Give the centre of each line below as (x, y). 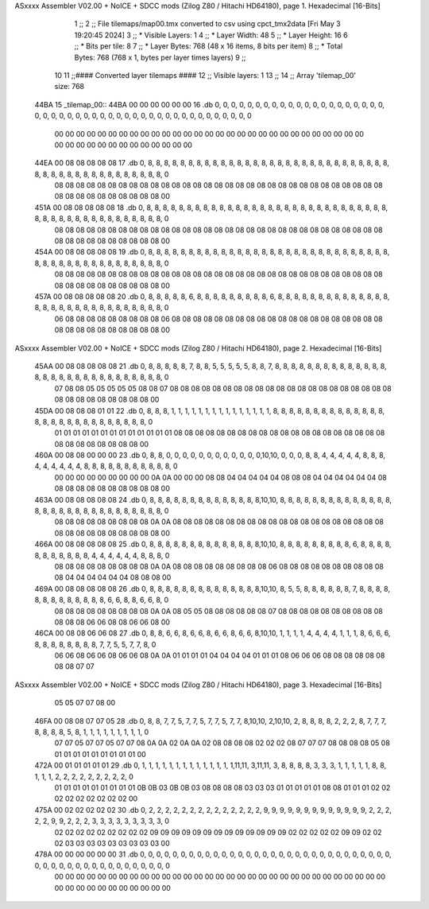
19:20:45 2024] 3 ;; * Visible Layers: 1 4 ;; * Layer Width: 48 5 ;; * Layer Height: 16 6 (211, 35)
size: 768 (70, 87)
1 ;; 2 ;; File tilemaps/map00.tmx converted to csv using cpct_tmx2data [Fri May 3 (207, 24)
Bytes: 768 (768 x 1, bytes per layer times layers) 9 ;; (160, 57)
